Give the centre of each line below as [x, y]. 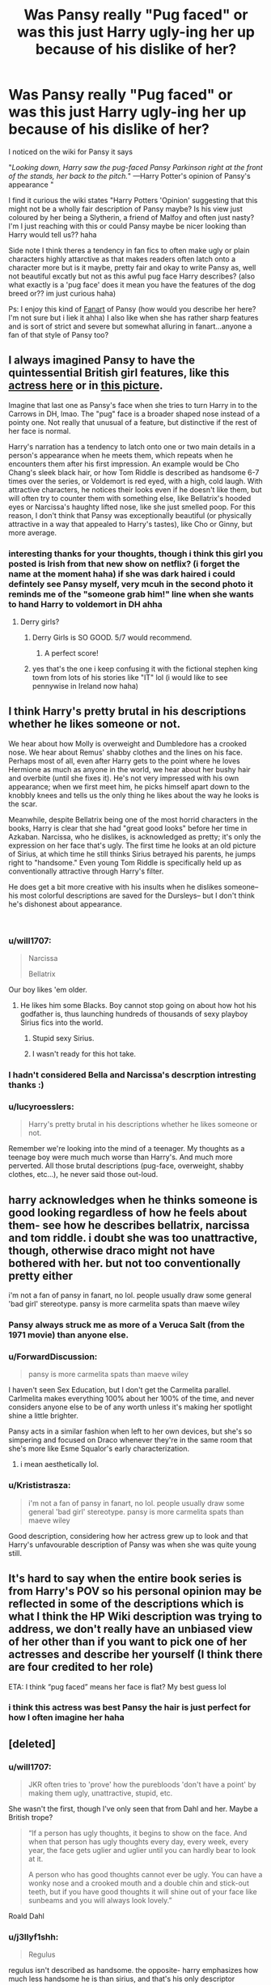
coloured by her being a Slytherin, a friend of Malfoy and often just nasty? [131, 217]
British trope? [31, 1817]
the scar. [23, 804]
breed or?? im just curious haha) [62, 293]
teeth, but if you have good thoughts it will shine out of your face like [142, 1892]
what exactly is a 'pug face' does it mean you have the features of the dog [132, 284]
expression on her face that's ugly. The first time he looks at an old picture [132, 845]
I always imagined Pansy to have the [102, 361]
